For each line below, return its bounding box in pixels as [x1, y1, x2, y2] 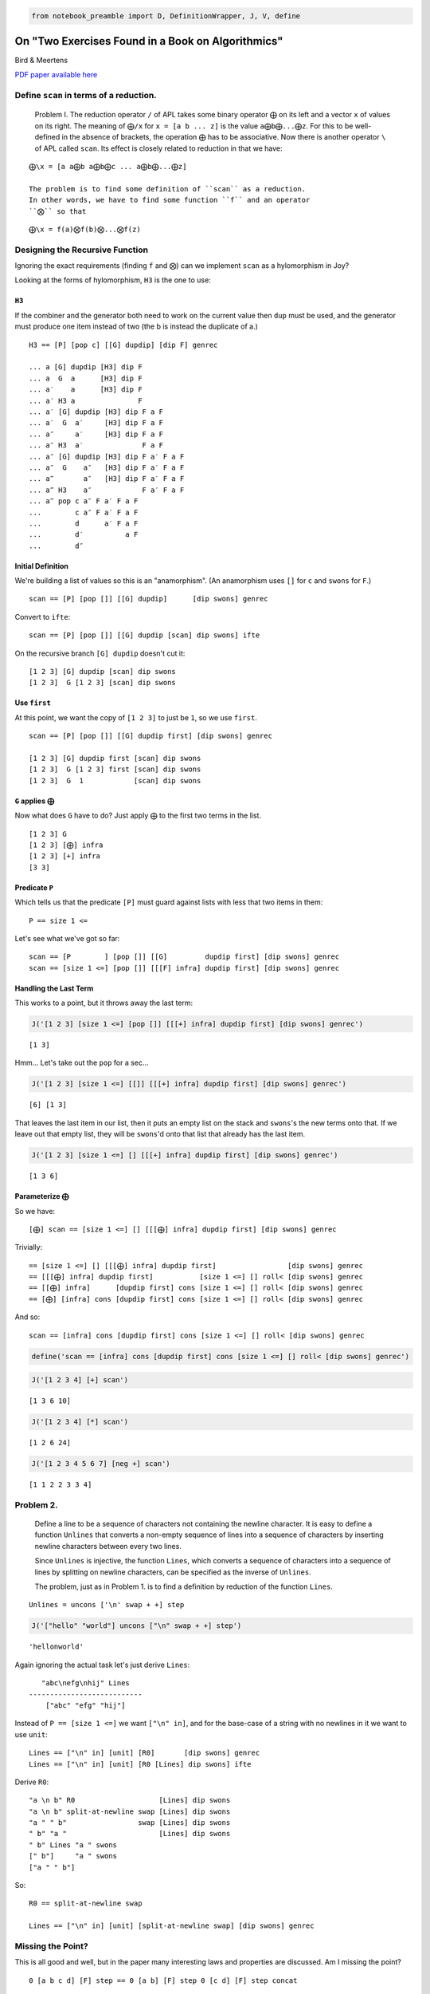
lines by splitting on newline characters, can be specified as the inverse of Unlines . [34, 1567, 311, 1577]
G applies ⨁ [14, 796, 55, 806]
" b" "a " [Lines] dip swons [29, 1829, 231, 1838]
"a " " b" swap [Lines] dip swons [29, 1819, 231, 1827]
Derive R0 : [14, 1777, 49, 1787]
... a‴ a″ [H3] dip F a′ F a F [29, 475, 185, 483]
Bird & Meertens [14, 56, 68, 65]
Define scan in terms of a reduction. [14, 90, 157, 101]
